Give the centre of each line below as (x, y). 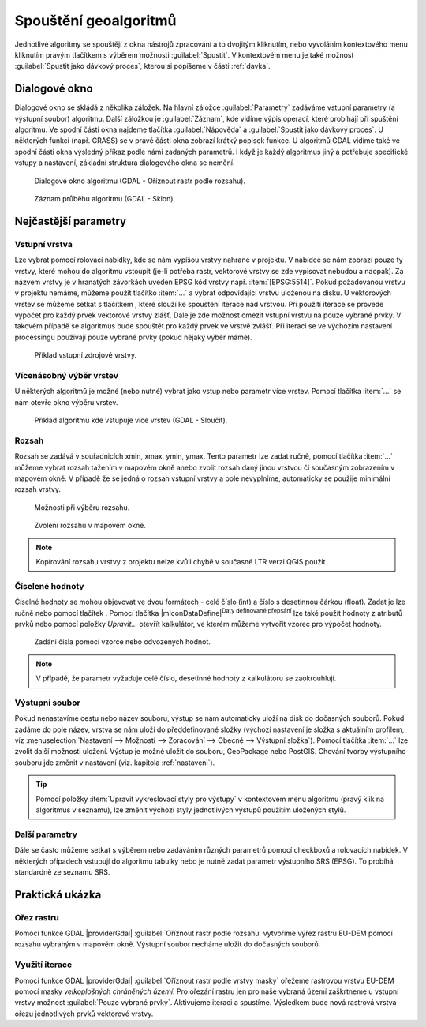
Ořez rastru (37, 917)
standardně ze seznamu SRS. (62, 871)
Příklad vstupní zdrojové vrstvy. (86, 355)
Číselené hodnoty (49, 586)
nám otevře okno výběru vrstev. (66, 402)
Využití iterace (43, 965)
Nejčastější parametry (70, 221)
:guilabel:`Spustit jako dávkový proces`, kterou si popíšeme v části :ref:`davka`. (143, 66)
